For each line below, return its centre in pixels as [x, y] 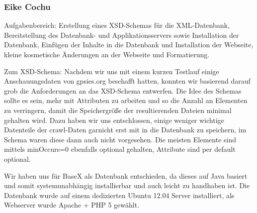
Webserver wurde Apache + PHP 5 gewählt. [72, 205]
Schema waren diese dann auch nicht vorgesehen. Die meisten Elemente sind [120, 139]
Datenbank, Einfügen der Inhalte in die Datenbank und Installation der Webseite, [129, 45]
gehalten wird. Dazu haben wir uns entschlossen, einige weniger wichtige [114, 120]
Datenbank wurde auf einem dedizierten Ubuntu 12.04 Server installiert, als [119, 195]
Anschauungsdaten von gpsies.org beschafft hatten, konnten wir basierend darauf [127, 81]
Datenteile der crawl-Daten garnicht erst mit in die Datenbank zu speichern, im [125, 130]
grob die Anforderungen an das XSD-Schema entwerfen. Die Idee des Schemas [123, 90]
